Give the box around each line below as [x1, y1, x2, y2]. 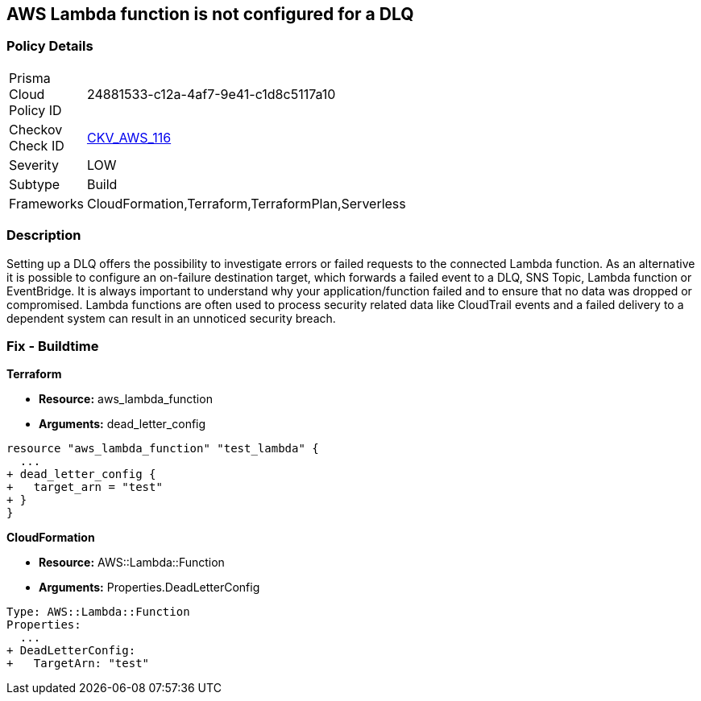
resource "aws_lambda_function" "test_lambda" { [6, 442, 319, 456]
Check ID [9, 137, 64, 154]
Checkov [9, 121, 63, 138]
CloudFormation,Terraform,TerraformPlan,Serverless [86, 195, 406, 212]
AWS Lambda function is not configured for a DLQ [6, 4, 414, 24]
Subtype [9, 175, 60, 192]
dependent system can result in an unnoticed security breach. [6, 311, 336, 325]
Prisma [9, 69, 51, 86]
